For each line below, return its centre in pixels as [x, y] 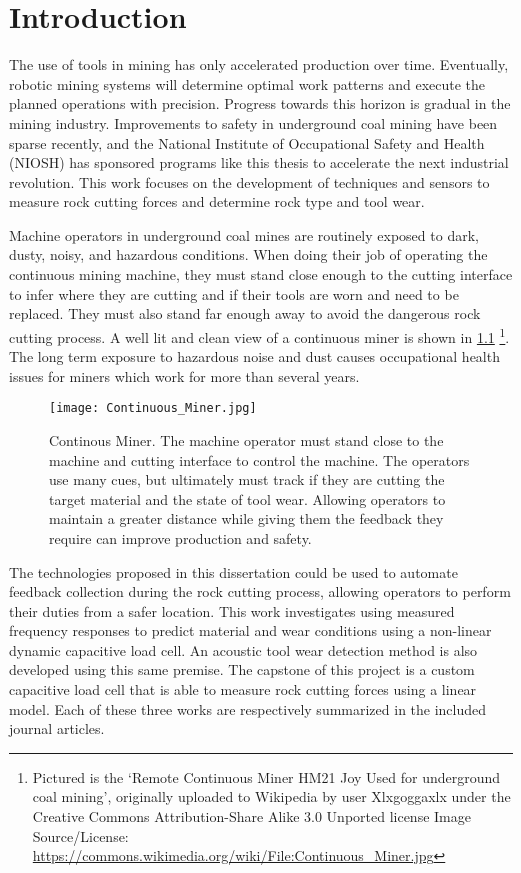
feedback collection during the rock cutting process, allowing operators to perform [260, 591]
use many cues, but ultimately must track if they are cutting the [247, 479]
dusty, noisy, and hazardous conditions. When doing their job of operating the [248, 254]
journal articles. [57, 728]
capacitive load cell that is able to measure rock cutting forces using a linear [243, 689]
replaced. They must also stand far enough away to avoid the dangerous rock [245, 313]
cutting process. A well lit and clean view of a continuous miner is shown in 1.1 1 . [259, 335]
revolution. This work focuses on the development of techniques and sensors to [249, 181]
